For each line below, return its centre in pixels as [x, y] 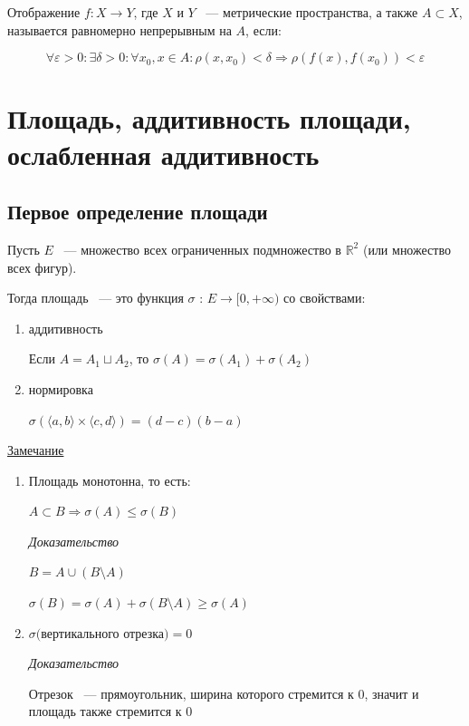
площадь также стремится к [105, 711]
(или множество [407, 249]
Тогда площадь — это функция [96, 298]
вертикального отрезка [103, 632]
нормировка [61, 388]
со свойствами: [325, 298]
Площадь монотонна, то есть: [110, 480]
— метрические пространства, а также [312, 12]
